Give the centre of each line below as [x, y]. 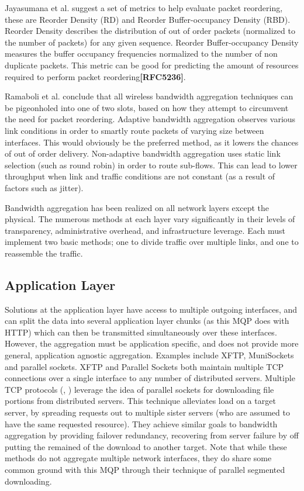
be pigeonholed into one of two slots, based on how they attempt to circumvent [147, 107]
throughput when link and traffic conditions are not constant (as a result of [140, 176]
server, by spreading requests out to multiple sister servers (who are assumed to [147, 412]
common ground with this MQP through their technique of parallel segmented [145, 469]
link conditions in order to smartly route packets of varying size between [134, 130]
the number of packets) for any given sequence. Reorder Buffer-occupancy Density [152, 42]
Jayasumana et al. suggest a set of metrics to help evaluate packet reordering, [144, 8]
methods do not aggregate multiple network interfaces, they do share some [138, 458]
